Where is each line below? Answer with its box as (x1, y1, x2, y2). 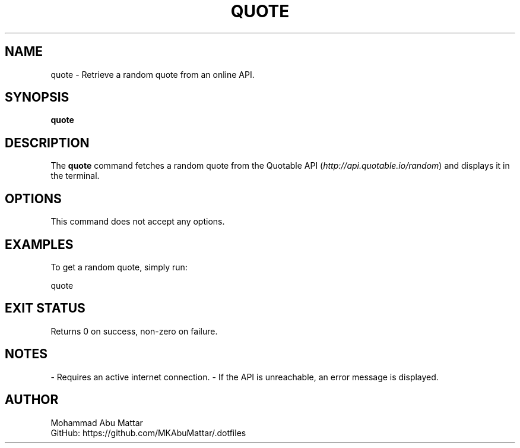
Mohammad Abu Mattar (50, 417, 143, 428)
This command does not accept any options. (50, 216, 225, 227)
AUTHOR (5, 392, 59, 408)
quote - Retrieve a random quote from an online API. (50, 69, 255, 80)
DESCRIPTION (5, 135, 90, 150)
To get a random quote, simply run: (50, 261, 188, 272)
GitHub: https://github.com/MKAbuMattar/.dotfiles (50, 427, 246, 438)
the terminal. (50, 171, 100, 181)
